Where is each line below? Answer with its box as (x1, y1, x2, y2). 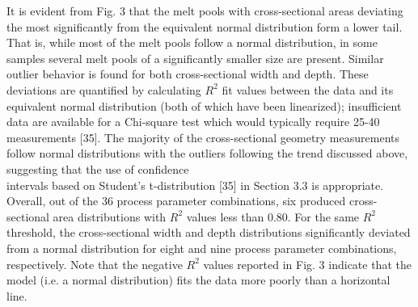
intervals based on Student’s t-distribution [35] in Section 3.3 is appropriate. (6, 176, 384, 193)
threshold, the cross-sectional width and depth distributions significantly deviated (6, 224, 411, 241)
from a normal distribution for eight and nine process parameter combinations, (6, 239, 397, 256)
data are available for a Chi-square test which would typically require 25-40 (6, 113, 380, 130)
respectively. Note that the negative (6, 255, 183, 272)
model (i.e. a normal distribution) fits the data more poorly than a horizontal (6, 271, 391, 288)
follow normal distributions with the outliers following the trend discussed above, (6, 145, 408, 162)
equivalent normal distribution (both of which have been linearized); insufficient (6, 97, 402, 114)
